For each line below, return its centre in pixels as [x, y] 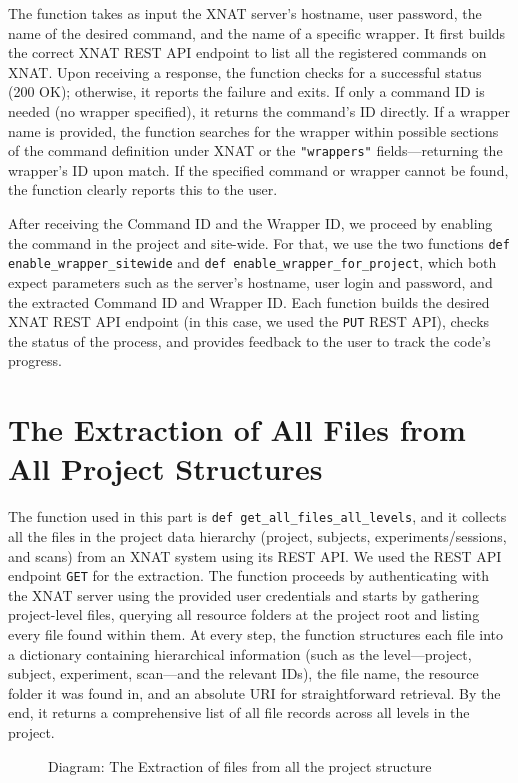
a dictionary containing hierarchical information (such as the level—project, [240, 653]
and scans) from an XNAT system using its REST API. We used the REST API [255, 555]
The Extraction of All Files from [237, 429]
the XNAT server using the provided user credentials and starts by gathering [243, 594]
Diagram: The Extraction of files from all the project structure [240, 765]
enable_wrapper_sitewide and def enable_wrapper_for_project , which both [252, 262]
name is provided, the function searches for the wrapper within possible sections [253, 130]
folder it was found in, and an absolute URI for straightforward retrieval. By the [254, 692]
